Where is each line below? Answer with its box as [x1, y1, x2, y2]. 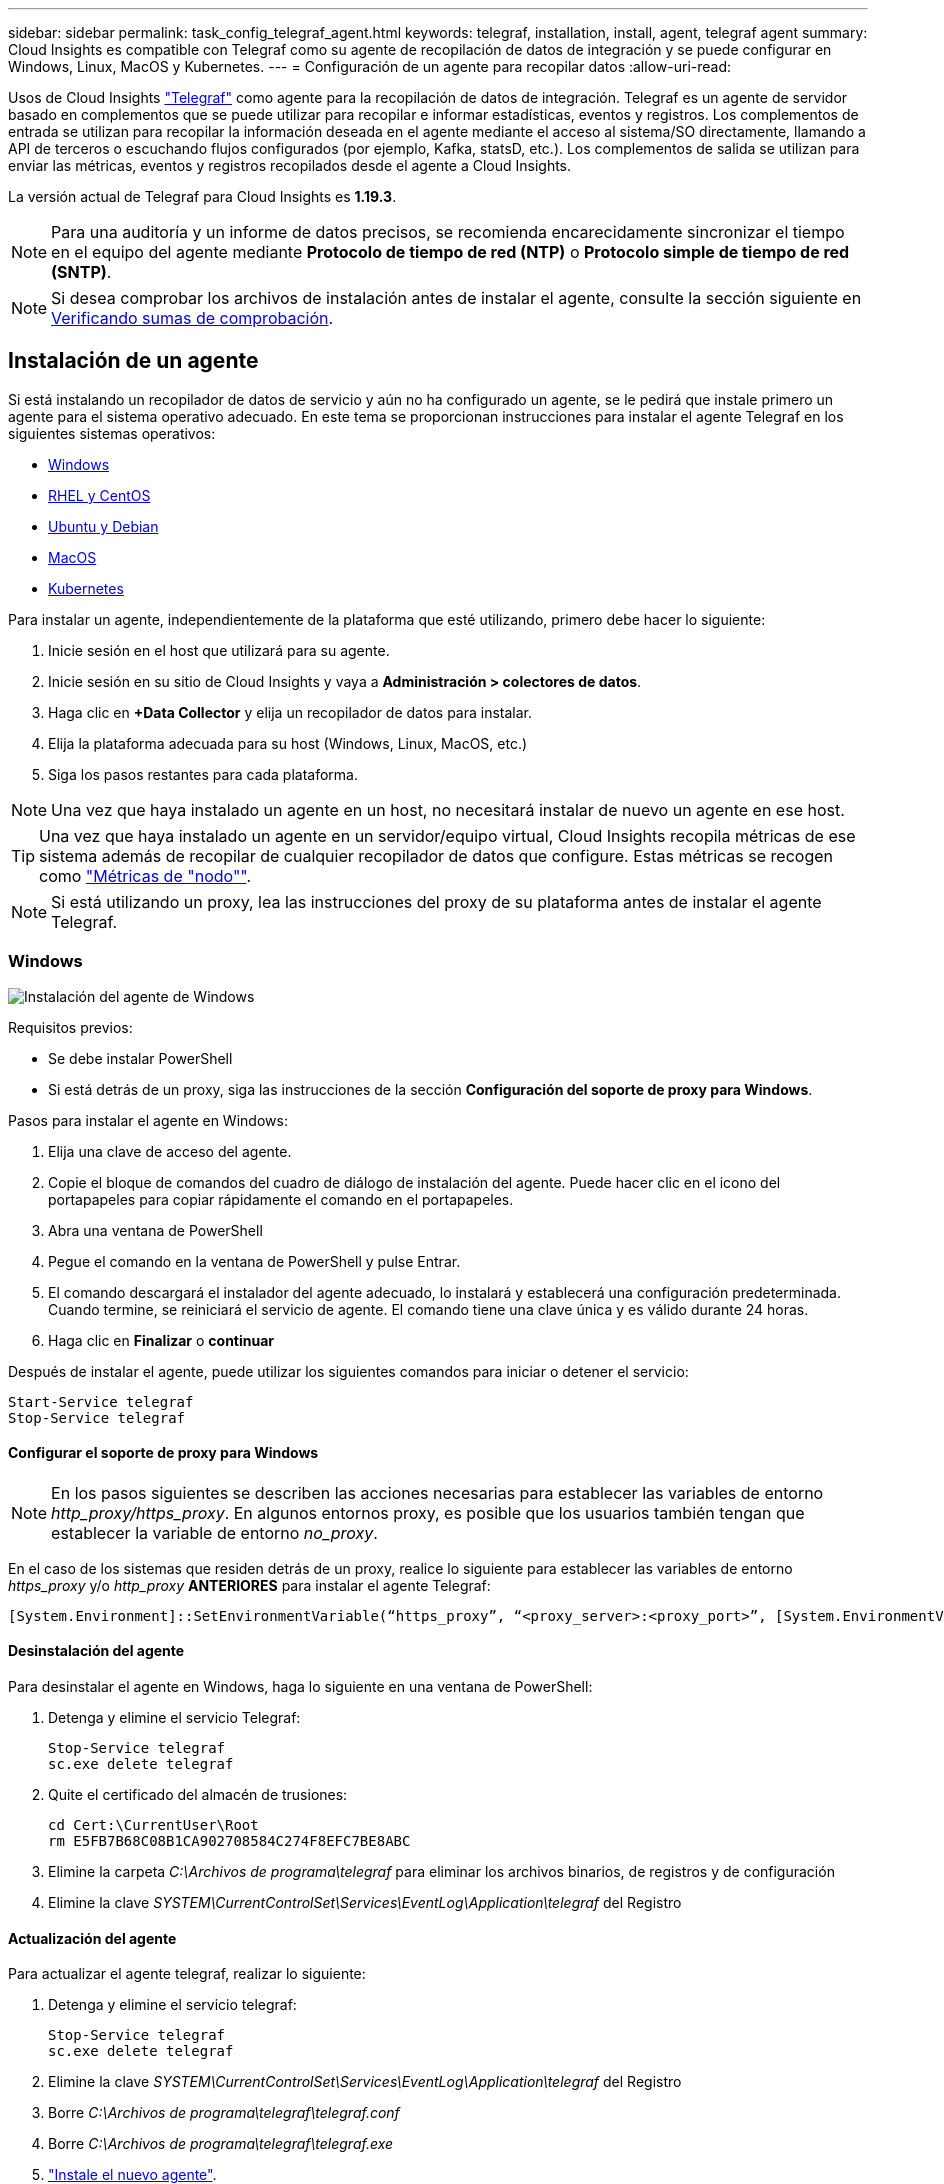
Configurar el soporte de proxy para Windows [8, 1444, 319, 1462]
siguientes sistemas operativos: [8, 424, 216, 442]
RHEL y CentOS [48, 486, 151, 504]
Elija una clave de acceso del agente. [48, 1142, 292, 1160]
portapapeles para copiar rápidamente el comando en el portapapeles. [48, 1190, 514, 1208]
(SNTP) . [51, 262, 112, 282]
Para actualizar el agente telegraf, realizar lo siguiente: [8, 1965, 366, 1983]
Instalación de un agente [8, 348, 259, 374]
